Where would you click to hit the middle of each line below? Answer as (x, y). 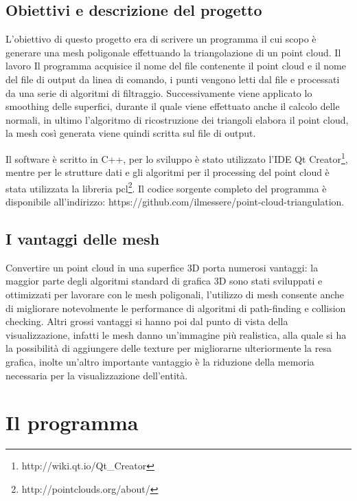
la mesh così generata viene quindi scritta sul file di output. (131, 133)
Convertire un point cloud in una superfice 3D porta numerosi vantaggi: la (162, 267)
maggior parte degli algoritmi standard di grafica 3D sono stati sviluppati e (164, 281)
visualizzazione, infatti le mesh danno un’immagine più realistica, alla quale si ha (176, 334)
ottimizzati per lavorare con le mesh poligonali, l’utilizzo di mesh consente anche (175, 294)
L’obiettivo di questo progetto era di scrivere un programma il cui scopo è (161, 39)
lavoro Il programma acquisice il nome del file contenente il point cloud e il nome (176, 66)
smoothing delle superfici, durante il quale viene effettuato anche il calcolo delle (173, 106)
